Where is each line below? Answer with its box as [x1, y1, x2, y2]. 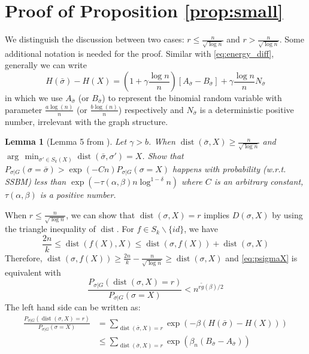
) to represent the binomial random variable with [102, 91, 282, 104]
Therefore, [5, 251, 43, 264]
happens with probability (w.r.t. [172, 162, 286, 175]
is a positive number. [40, 188, 116, 201]
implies [204, 208, 230, 221]
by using [272, 208, 303, 221]
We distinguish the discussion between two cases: [5, 33, 184, 45]
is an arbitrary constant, [214, 175, 304, 188]
